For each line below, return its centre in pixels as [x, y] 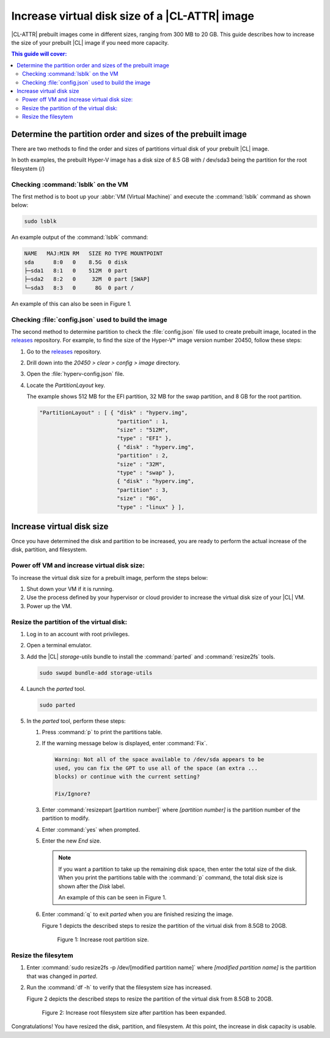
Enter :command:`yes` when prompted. [91, 829]
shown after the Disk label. [92, 886]
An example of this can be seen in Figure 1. [112, 898]
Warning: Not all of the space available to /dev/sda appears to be [159, 760]
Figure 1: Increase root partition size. [103, 939]
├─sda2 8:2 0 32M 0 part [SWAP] [87, 279]
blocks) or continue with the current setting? [127, 777]
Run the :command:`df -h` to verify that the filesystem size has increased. [119, 987]
